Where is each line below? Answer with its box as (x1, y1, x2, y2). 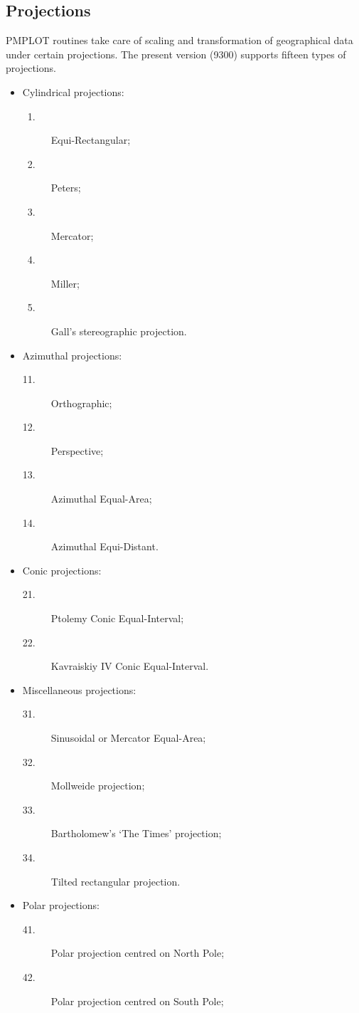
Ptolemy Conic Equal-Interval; (50, 611, 184, 626)
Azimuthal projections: (22, 347, 122, 362)
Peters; (50, 180, 81, 195)
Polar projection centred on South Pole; (50, 993, 224, 1008)
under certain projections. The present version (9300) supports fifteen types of (6, 46, 346, 61)
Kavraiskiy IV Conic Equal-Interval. (50, 658, 209, 673)
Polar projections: (22, 898, 100, 913)
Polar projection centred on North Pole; (50, 945, 225, 960)
